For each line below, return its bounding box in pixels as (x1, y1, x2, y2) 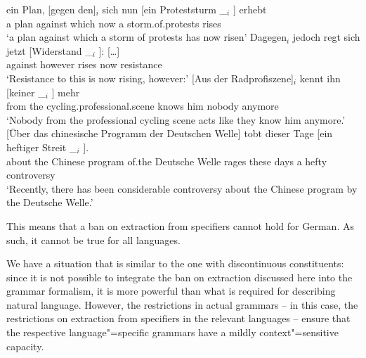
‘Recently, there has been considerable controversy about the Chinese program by (6, 181, 358, 196)
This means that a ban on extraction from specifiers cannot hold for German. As (6, 218, 354, 233)
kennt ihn (299, 70, 341, 85)
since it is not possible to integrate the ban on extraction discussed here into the (6, 269, 353, 284)
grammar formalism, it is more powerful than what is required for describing (6, 283, 336, 298)
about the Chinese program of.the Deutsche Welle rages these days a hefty (6, 153, 327, 168)
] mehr (51, 84, 80, 99)
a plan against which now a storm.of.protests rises (6, 15, 221, 30)
